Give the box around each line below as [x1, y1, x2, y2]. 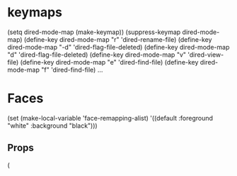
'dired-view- [187, 50, 224, 59]
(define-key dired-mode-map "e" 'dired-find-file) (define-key [20, 57, 199, 66]
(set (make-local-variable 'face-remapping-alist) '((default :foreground [7, 114, 214, 122]
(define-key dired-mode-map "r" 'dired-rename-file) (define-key [23, 35, 212, 43]
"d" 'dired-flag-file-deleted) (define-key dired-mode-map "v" [7, 50, 186, 59]
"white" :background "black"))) [7, 121, 98, 130]
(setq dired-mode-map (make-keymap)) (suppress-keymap [7, 28, 181, 36]
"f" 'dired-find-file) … [41, 65, 103, 74]
